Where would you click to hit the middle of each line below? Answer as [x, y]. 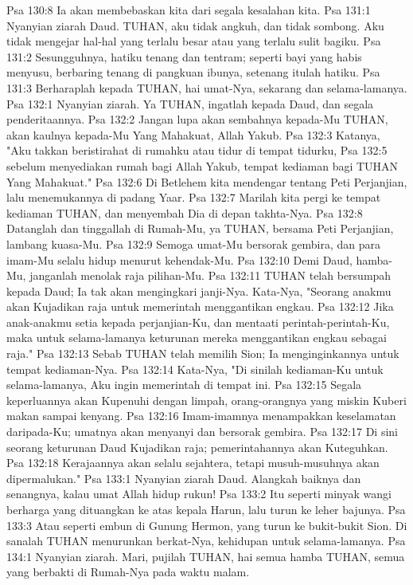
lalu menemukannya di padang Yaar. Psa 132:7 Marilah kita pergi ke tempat [194, 197]
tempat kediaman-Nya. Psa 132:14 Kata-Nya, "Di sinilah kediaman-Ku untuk [195, 369]
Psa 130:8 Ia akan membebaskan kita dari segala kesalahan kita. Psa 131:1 [189, 10]
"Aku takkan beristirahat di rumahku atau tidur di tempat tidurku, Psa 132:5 [197, 150]
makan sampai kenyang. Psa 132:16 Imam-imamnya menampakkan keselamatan [201, 416]
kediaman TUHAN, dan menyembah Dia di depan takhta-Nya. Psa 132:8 [185, 212]
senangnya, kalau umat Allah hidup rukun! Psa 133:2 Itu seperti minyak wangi [199, 494]
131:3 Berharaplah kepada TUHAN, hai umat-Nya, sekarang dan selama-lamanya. [207, 87]
